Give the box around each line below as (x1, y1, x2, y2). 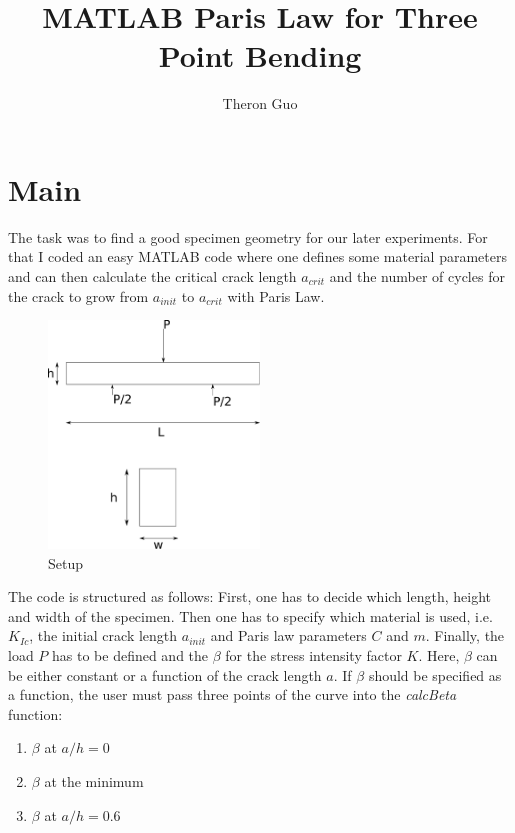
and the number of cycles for (329, 266, 505, 287)
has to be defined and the (52, 644, 209, 665)
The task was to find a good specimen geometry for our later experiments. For (8, 226, 488, 247)
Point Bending (158, 35, 362, 76)
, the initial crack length (29, 625, 178, 646)
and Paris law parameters (210, 625, 367, 646)
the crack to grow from (8, 285, 149, 306)
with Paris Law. (227, 285, 325, 306)
